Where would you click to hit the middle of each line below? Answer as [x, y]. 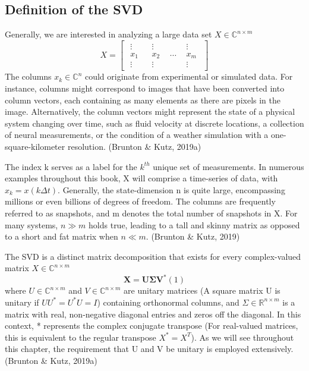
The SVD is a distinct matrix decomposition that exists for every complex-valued [153, 256]
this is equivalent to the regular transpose [81, 337]
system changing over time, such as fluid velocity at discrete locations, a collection [154, 123]
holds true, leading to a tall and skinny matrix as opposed [194, 224]
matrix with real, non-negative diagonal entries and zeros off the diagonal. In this [153, 314]
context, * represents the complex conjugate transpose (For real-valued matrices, [152, 326]
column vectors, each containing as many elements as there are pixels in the [143, 100]
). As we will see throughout [242, 337]
